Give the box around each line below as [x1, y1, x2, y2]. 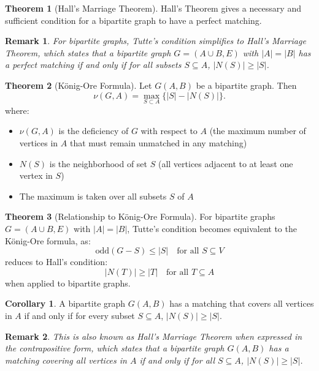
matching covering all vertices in [5, 353, 127, 366]
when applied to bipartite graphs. [5, 276, 131, 289]
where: [5, 103, 29, 116]
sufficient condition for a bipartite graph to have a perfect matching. [5, 13, 262, 26]
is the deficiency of [58, 124, 129, 137]
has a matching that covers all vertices [169, 297, 314, 310]
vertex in [19, 169, 53, 182]
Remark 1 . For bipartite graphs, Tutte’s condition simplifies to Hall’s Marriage [5, 34, 306, 47]
